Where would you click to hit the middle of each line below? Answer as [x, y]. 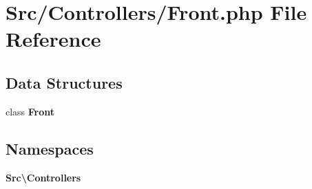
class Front [30, 111]
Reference [53, 39]
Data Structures [64, 82]
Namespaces [50, 148]
